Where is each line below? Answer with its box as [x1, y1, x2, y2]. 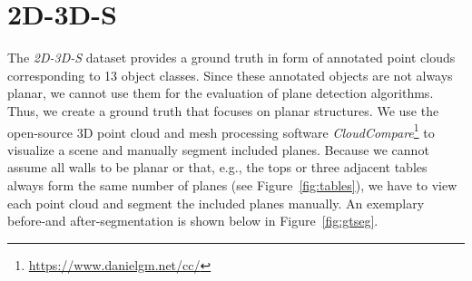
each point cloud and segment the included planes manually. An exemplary [7, 193, 425, 212]
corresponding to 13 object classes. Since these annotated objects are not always [7, 65, 453, 84]
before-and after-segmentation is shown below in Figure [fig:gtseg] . [7, 211, 379, 230]
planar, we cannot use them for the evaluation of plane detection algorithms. [7, 83, 434, 102]
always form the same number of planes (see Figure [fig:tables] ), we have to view [7, 175, 457, 194]
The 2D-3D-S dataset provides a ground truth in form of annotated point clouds [7, 48, 456, 67]
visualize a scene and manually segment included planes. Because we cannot [7, 140, 429, 159]
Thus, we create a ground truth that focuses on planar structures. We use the [7, 101, 439, 120]
